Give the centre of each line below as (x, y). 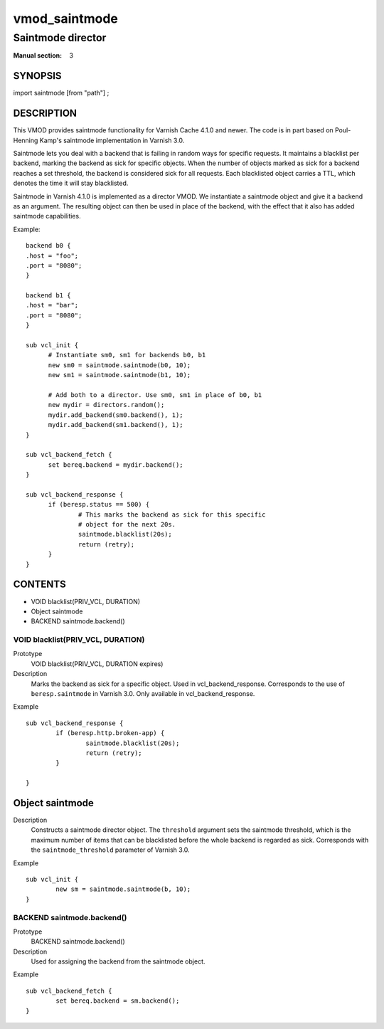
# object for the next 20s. (127, 524)
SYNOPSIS (37, 76)
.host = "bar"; (52, 305)
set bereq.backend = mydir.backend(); (116, 465)
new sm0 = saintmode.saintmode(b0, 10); (119, 365)
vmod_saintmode (66, 19)
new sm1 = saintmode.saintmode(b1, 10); (119, 375)
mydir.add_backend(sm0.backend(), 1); (116, 415)
